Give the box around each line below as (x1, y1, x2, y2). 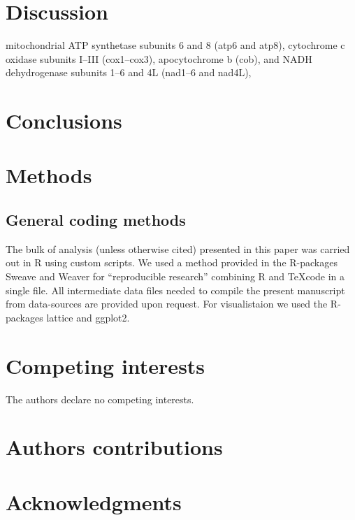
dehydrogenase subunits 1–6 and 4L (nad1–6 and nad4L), (6, 65, 252, 80)
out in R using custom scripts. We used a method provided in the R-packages (6, 255, 338, 270)
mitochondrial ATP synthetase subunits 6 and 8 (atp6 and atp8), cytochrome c (6, 38, 345, 52)
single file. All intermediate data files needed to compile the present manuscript (6, 282, 345, 297)
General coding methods (6, 209, 186, 231)
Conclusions (6, 106, 122, 135)
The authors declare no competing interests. (6, 391, 194, 406)
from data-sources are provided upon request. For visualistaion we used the (6, 296, 328, 311)
